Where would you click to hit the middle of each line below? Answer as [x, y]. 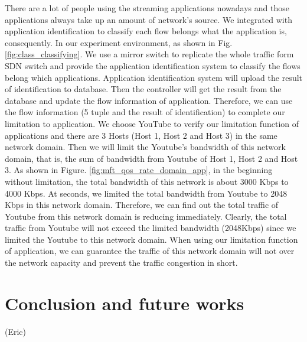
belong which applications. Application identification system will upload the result [154, 77]
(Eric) [16, 331]
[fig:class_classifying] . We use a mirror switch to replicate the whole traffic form [149, 54]
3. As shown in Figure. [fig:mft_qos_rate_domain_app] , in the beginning [139, 170]
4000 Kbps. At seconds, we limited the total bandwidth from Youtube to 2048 [146, 193]
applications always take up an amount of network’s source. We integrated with [148, 19]
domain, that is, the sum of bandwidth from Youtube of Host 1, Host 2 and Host [151, 158]
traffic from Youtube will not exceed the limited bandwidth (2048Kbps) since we [151, 228]
